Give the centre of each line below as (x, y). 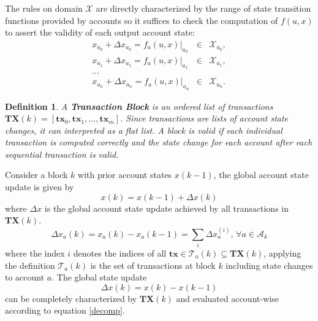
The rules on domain (44, 8)
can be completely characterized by (71, 298)
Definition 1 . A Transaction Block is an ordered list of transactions (139, 106)
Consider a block (36, 175)
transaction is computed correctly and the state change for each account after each (159, 142)
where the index (35, 253)
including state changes (269, 265)
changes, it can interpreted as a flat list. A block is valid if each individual (144, 130)
